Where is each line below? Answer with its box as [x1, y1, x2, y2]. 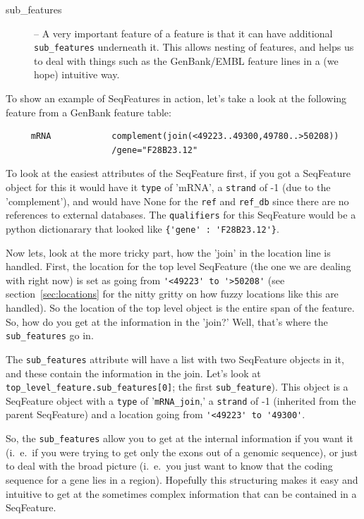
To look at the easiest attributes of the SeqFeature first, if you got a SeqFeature [6, 166, 351, 181]
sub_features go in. [6, 328, 94, 343]
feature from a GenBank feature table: [6, 104, 171, 119]
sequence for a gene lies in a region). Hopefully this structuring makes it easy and [6, 472, 358, 487]
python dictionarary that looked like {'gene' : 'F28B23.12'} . [6, 221, 279, 236]
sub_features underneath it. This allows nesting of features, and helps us [34, 39, 354, 54]
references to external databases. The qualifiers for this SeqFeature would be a [6, 207, 356, 222]
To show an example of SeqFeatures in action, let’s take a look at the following [6, 91, 347, 106]
